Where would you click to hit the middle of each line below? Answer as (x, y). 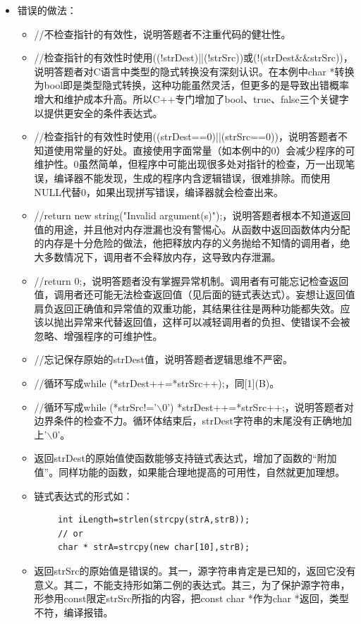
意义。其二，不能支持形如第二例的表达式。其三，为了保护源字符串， (192, 584)
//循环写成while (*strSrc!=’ (96, 406)
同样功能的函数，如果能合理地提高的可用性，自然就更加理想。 (202, 472)
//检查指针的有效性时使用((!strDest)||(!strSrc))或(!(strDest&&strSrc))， (194, 57)
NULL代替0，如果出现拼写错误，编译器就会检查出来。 (159, 191)
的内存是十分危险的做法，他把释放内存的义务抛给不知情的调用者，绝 (192, 243)
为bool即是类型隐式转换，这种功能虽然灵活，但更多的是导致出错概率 (192, 85)
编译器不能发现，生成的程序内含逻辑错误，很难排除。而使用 (192, 177)
